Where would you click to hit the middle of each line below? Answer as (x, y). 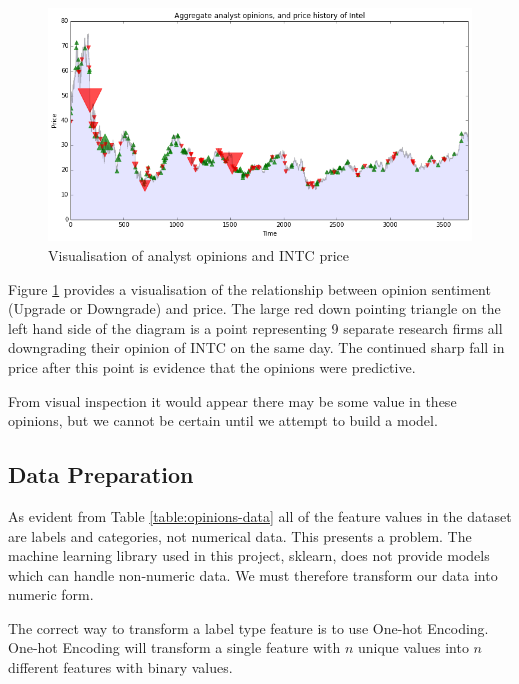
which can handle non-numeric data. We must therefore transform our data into (253, 574)
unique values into (413, 647)
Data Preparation (101, 474)
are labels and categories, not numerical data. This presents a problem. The (240, 535)
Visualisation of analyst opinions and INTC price (198, 254)
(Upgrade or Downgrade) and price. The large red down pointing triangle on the (254, 308)
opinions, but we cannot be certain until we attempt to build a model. (223, 420)
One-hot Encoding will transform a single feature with (174, 647)
